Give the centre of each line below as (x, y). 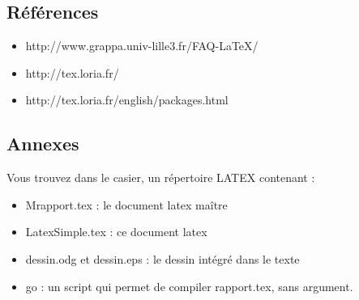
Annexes (43, 144)
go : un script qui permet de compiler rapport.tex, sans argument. (189, 286)
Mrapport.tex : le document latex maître (126, 204)
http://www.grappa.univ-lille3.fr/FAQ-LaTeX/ (142, 46)
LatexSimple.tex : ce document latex (116, 232)
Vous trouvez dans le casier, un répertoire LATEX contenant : (161, 177)
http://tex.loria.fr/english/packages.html (127, 100)
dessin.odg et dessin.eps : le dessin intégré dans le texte (162, 258)
